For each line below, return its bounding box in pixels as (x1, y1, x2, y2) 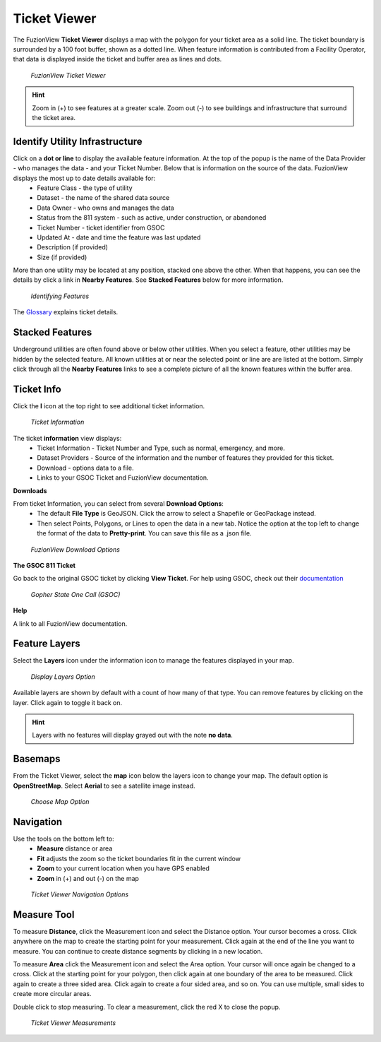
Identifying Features (30, 292, 90, 300)
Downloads (13, 486, 47, 495)
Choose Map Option (30, 798, 90, 806)
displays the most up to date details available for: (13, 174, 156, 182)
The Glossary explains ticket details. (13, 308, 119, 316)
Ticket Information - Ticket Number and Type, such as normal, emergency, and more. (37, 444, 285, 452)
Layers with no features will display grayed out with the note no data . (32, 731, 233, 740)
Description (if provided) (37, 243, 109, 251)
